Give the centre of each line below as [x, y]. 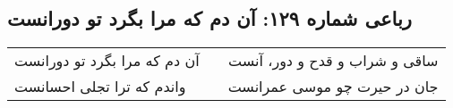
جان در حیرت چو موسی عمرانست [333, 87]
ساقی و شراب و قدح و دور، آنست [333, 61]
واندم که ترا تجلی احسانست [100, 87]
